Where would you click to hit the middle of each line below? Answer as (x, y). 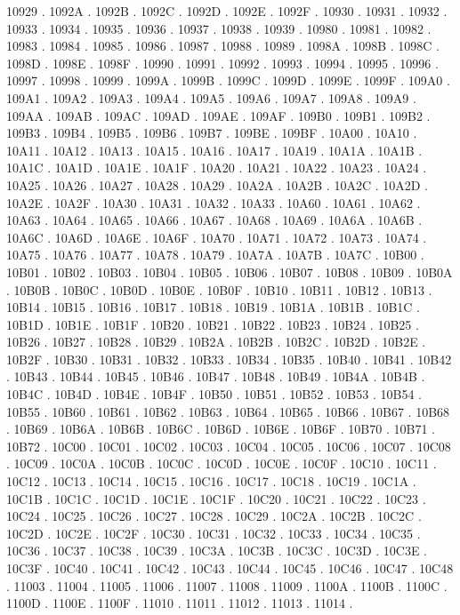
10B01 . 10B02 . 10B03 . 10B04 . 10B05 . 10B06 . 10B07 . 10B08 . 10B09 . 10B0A (230, 272)
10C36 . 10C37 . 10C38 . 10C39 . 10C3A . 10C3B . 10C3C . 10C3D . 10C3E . (217, 551)
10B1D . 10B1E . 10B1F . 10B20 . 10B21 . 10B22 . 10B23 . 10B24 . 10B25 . (213, 324)
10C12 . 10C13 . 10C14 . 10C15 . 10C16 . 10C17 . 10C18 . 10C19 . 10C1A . (211, 481)
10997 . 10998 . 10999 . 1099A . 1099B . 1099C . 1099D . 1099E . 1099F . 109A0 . (228, 80)
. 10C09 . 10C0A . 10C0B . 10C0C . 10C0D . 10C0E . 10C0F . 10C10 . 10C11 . (222, 463)
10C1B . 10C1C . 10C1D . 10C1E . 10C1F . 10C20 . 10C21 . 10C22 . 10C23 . (216, 498)
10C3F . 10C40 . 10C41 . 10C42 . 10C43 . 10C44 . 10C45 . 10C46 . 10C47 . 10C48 (230, 568)
